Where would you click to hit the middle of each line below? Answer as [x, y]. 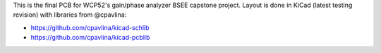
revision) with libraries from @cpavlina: [70, 15]
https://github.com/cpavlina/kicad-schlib [90, 27]
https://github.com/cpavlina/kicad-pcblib [90, 38]
